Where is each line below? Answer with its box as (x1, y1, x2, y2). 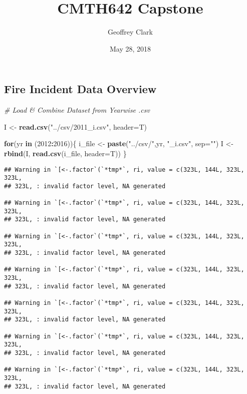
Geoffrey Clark (107, 27, 153, 37)
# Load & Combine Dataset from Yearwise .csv (4, 105, 150, 115)
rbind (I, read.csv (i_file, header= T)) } (4, 148, 127, 158)
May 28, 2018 (109, 43, 151, 54)
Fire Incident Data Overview (4, 81, 157, 97)
